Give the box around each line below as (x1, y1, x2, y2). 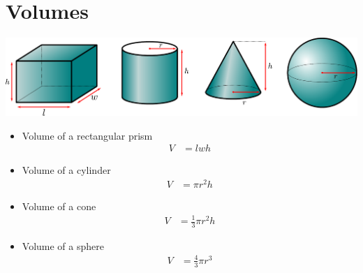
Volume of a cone (22, 198, 96, 213)
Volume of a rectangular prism (22, 128, 153, 142)
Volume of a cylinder (22, 163, 111, 177)
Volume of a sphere (22, 238, 104, 253)
